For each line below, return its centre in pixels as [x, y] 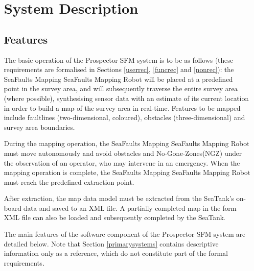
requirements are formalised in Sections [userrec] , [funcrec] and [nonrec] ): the [119, 69]
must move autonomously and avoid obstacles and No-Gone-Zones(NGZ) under [123, 153]
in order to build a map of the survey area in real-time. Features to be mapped [122, 108]
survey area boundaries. [39, 127]
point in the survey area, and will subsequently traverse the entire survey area [121, 88]
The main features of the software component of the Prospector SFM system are [125, 234]
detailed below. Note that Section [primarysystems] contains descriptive [111, 243]
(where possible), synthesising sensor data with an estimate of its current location [127, 98]
